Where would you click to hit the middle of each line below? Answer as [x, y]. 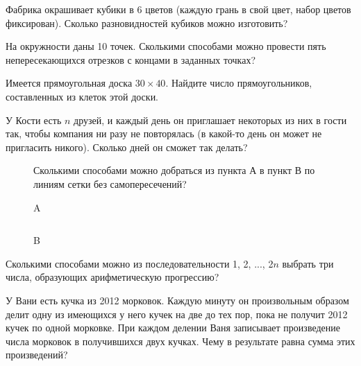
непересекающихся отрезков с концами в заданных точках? [131, 59]
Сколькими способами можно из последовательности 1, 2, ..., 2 [140, 263]
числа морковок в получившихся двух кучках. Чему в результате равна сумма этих [180, 341]
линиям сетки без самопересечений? [110, 183]
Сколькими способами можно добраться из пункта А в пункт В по [174, 170]
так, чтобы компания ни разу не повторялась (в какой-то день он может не [164, 133]
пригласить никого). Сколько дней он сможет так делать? [127, 147]
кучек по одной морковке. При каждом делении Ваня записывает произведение [173, 328]
